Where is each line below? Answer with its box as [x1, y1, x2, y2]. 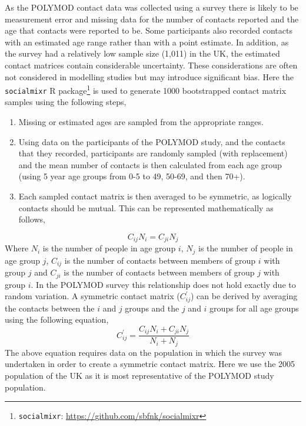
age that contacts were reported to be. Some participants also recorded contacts [5, 24, 292, 37]
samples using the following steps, [5, 96, 127, 108]
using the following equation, [5, 313, 109, 326]
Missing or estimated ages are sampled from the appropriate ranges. [18, 116, 264, 128]
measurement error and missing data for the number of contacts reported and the [5, 12, 299, 25]
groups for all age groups [209, 302, 299, 314]
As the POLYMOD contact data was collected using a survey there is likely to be [5, 1, 298, 13]
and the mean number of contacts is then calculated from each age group [18, 158, 282, 171]
